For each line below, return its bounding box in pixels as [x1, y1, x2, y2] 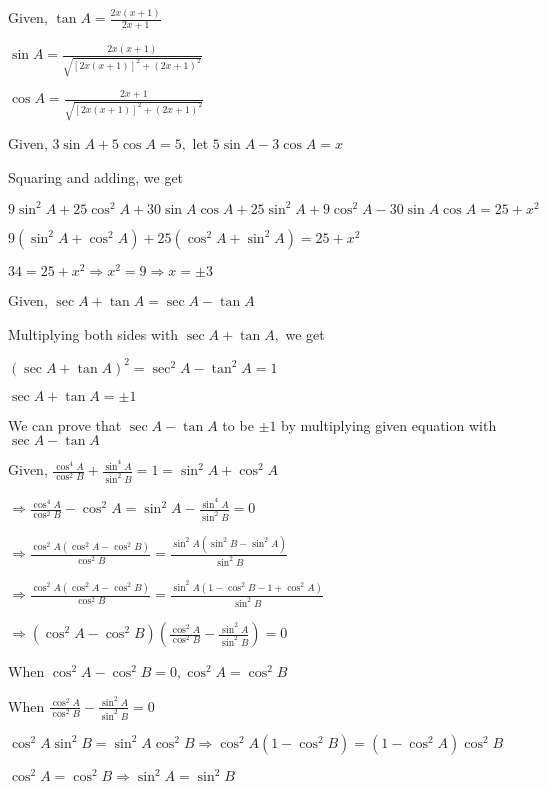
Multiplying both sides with [8, 323, 179, 344]
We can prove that [8, 414, 122, 435]
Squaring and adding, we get [8, 166, 184, 187]
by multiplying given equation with [281, 414, 497, 435]
